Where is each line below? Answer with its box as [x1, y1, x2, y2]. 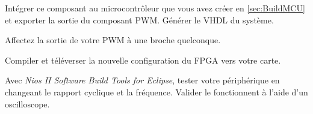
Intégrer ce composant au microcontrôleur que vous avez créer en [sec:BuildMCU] [5, 2, 305, 14]
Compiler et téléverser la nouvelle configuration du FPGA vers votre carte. [5, 53, 281, 66]
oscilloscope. [5, 97, 50, 110]
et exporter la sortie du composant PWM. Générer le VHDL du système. [5, 13, 274, 26]
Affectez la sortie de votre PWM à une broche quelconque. [5, 34, 221, 46]
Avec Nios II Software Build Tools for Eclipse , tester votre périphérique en [5, 74, 280, 86]
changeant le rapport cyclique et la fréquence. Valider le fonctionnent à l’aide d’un [5, 85, 308, 98]
